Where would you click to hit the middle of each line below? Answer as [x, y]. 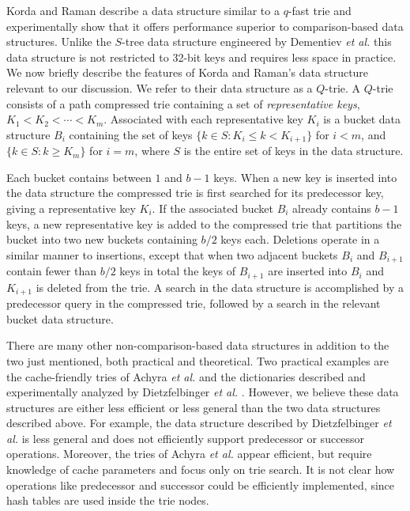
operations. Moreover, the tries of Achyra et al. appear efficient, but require [189, 454]
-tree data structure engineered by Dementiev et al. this [257, 42]
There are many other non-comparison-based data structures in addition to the [198, 345]
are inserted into [308, 271]
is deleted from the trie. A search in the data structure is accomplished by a [220, 287]
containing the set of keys [131, 134]
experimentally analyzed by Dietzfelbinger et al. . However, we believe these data [203, 392]
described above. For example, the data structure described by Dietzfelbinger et [199, 423]
